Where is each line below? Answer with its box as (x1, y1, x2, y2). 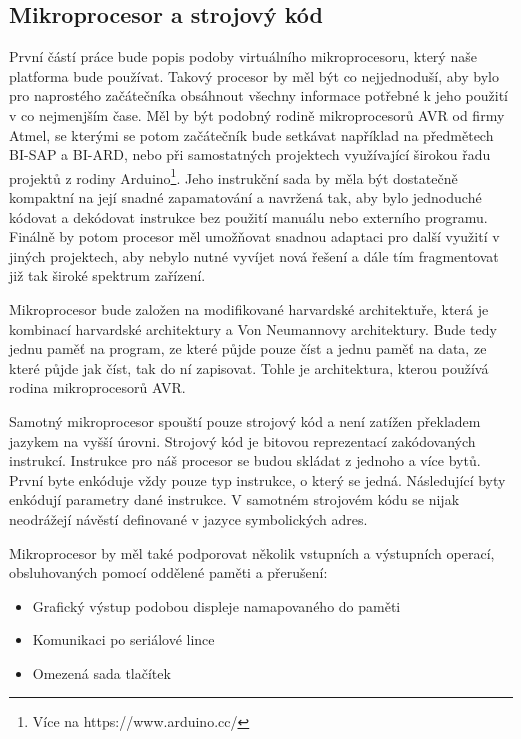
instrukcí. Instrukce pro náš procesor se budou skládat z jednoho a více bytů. (9, 450, 481, 471)
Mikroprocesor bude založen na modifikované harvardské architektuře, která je (9, 298, 489, 319)
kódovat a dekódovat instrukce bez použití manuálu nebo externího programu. (9, 206, 488, 227)
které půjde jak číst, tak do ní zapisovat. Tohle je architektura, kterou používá (9, 357, 489, 378)
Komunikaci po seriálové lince (32, 629, 215, 650)
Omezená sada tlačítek (32, 662, 171, 683)
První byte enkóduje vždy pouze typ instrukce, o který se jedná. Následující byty (9, 469, 506, 490)
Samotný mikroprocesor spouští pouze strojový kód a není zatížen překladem (9, 410, 481, 431)
